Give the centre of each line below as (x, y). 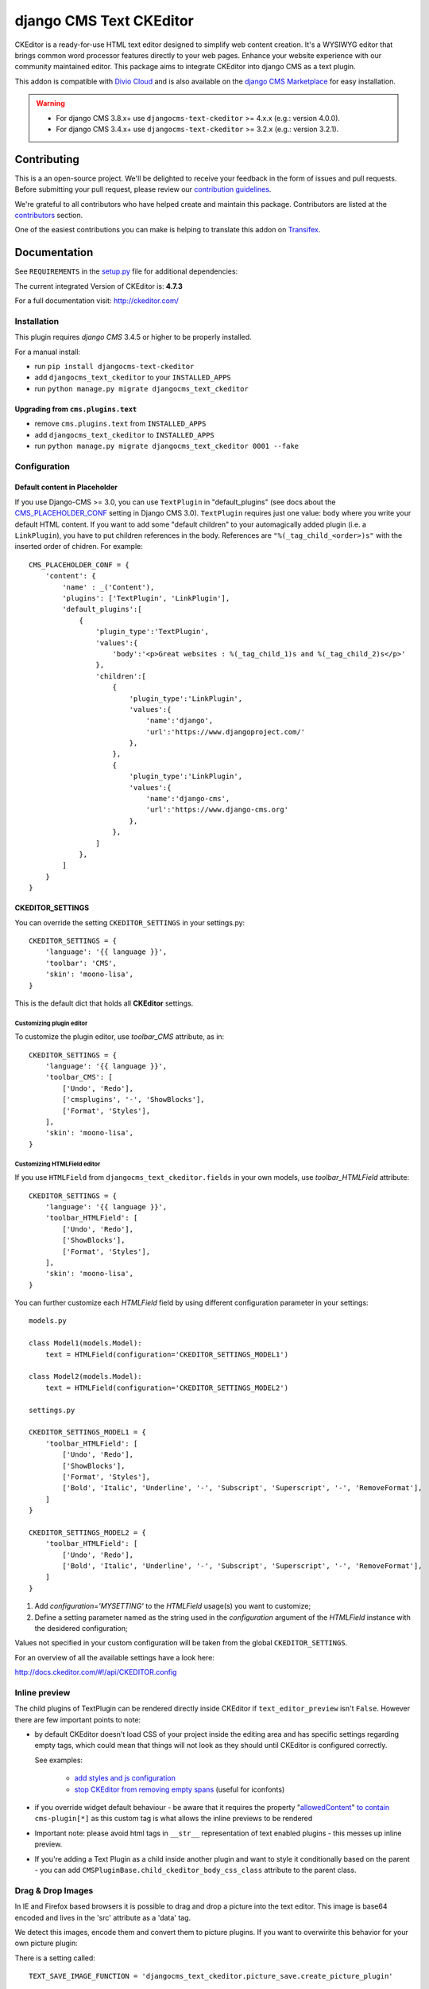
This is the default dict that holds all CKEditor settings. (104, 1003)
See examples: (59, 1760)
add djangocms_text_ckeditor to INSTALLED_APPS (124, 434)
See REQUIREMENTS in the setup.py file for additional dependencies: (126, 271)
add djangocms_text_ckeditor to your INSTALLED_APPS (133, 377)
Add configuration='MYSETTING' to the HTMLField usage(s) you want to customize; (173, 1606)
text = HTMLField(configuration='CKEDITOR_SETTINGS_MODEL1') (167, 1354)
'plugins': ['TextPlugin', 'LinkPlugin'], (146, 598)
